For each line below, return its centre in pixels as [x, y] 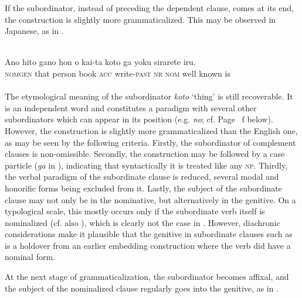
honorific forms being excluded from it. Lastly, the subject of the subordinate [143, 188]
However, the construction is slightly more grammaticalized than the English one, [151, 130]
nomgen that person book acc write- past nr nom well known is [118, 73]
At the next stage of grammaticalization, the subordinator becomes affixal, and [147, 277]
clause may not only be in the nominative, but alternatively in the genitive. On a [150, 199]
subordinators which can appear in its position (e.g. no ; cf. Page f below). [139, 119]
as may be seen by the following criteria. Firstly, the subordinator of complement [150, 142]
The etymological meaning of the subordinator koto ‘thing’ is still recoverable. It [149, 96]
